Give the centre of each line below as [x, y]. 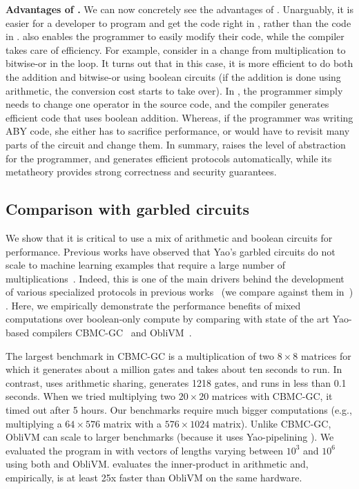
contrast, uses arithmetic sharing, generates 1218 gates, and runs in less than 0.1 [176, 382]
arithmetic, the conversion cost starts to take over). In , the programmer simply [174, 90]
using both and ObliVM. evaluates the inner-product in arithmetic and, [157, 464]
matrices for [326, 355]
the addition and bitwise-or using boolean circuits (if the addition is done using [173, 76]
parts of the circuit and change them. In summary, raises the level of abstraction [176, 144]
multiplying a [34, 423]
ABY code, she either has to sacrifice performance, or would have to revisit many [178, 131]
